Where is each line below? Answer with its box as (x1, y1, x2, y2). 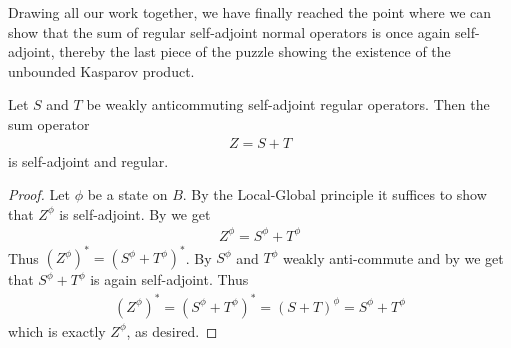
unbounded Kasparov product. (8, 60, 195, 81)
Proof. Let (8, 184, 70, 205)
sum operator (8, 113, 90, 134)
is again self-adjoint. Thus (90, 269, 249, 290)
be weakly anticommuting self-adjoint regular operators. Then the (86, 94, 490, 115)
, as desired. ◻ (126, 320, 218, 341)
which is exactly (8, 320, 106, 341)
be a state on (87, 184, 168, 205)
